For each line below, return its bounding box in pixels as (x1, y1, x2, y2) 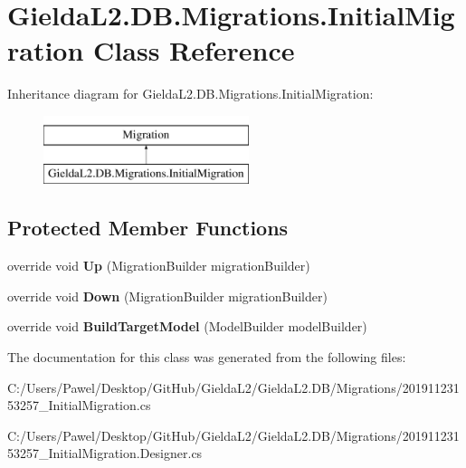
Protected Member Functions (7, 214, 289, 242)
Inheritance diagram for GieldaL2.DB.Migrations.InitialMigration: (7, 84, 374, 103)
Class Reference (93, 32, 295, 69)
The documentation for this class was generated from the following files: (7, 348, 406, 367)
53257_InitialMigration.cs (7, 396, 151, 415)
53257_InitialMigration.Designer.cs (7, 444, 203, 463)
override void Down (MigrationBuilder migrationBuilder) (7, 286, 328, 305)
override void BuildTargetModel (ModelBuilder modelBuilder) (7, 317, 367, 336)
